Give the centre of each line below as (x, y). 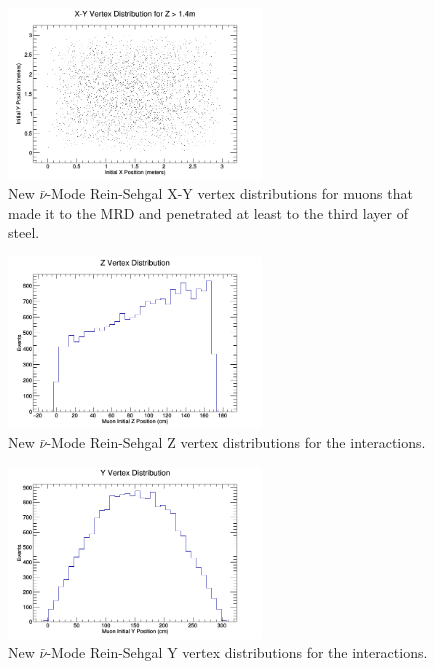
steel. (24, 232)
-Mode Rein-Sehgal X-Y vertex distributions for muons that (229, 193)
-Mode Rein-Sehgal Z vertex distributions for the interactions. (236, 442)
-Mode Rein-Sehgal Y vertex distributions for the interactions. (237, 652)
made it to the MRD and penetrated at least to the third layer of (208, 212)
